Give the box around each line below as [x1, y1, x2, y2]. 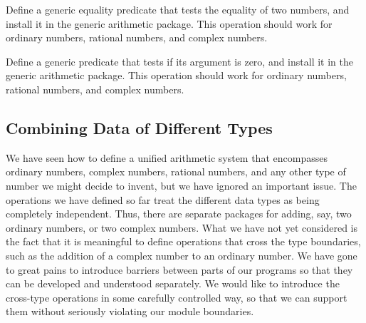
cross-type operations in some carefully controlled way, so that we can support [6, 289, 347, 304]
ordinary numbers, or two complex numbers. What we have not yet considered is [6, 220, 358, 235]
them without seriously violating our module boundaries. [6, 304, 254, 319]
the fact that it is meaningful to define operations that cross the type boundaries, [6, 234, 361, 249]
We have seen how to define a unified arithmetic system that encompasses [6, 150, 328, 165]
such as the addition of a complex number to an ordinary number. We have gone [6, 247, 357, 262]
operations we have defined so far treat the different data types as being [6, 192, 320, 207]
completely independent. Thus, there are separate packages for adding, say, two [6, 206, 352, 221]
